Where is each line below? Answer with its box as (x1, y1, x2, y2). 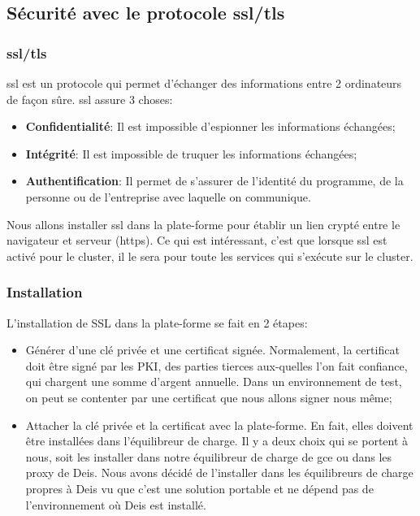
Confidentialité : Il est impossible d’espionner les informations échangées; (25, 118, 396, 135)
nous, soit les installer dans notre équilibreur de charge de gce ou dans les (25, 448, 392, 465)
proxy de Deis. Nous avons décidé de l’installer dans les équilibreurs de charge (25, 464, 414, 481)
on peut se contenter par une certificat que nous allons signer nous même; (25, 388, 392, 405)
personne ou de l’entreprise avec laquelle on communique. (25, 188, 311, 205)
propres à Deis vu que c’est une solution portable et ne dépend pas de (25, 479, 374, 496)
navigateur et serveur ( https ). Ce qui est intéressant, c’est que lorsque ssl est (6, 232, 388, 249)
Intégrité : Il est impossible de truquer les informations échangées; (25, 145, 357, 162)
